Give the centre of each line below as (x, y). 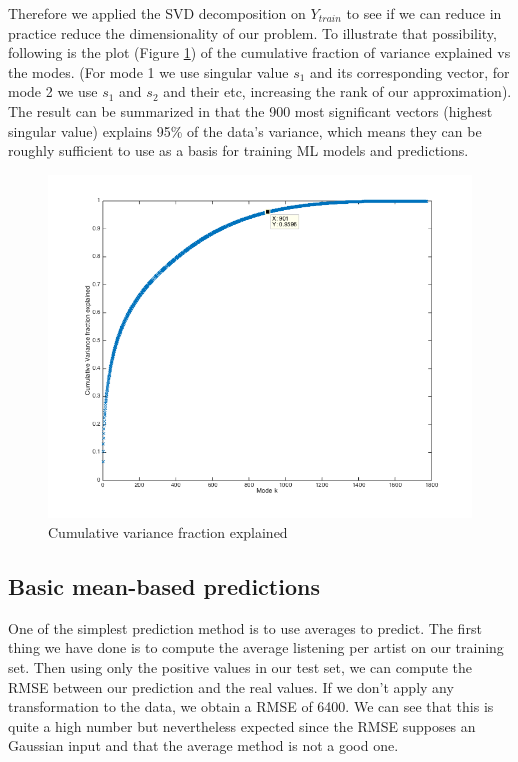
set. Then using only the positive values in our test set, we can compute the (240, 667)
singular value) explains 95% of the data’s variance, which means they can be (245, 130)
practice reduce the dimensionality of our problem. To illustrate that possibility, (252, 32)
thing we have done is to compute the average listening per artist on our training (256, 647)
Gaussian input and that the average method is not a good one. (203, 745)
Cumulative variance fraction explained (168, 532)
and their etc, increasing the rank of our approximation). (337, 91)
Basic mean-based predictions (164, 586)
